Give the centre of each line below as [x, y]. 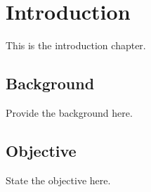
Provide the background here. [69, 112]
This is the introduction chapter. [76, 45]
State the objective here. [58, 180]
